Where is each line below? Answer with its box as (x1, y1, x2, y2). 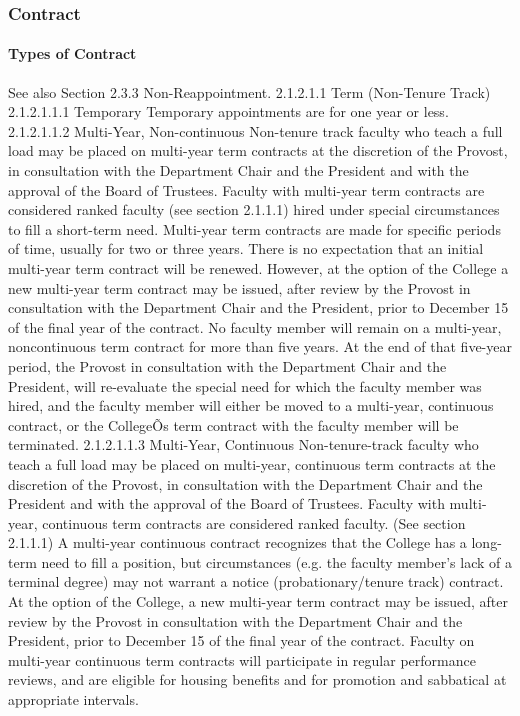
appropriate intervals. (8, 689, 139, 710)
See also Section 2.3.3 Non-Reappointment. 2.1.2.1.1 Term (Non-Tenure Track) (8, 81, 491, 102)
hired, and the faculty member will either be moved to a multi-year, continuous (8, 395, 494, 416)
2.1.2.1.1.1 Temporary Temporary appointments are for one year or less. (8, 101, 449, 122)
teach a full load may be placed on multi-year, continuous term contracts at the (8, 453, 496, 474)
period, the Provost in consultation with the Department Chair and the (8, 355, 447, 376)
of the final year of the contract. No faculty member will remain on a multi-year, (8, 316, 502, 337)
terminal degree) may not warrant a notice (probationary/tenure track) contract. (8, 571, 504, 592)
